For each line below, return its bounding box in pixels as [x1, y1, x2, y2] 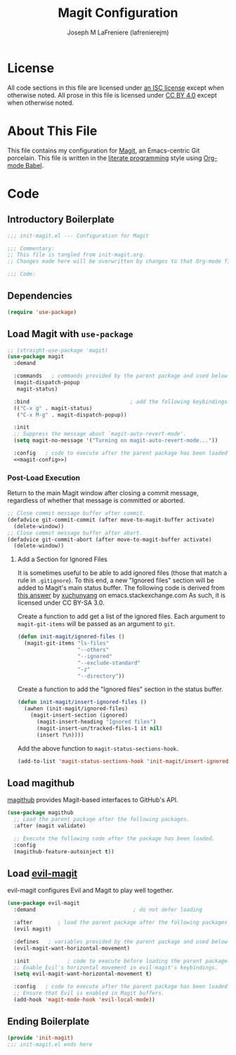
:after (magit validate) [13, 823, 86, 830]
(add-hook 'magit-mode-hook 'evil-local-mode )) [13, 996, 156, 1004]
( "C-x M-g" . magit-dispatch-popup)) [16, 411, 128, 419]
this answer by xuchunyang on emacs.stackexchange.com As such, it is [17, 591, 226, 600]
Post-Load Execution [7, 473, 81, 483]
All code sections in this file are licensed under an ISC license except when [7, 83, 225, 92]
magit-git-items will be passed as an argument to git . [17, 620, 176, 628]
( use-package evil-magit [7, 900, 80, 907]
